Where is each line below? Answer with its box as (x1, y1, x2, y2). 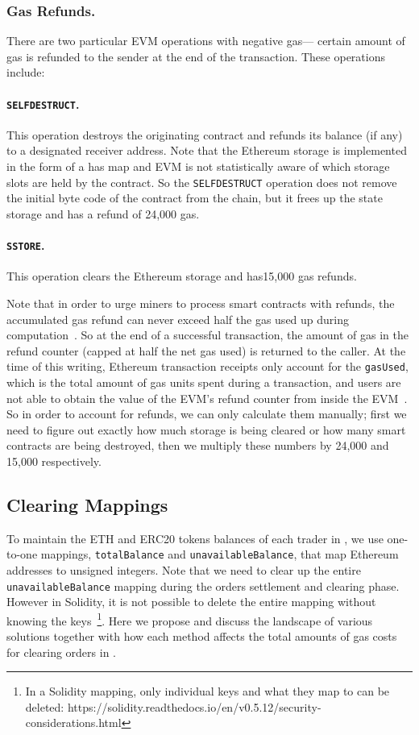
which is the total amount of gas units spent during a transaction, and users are (6, 373, 401, 390)
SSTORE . (6, 237, 45, 254)
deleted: (25, 698, 64, 715)
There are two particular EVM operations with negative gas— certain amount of (6, 32, 405, 49)
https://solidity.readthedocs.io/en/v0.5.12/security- (67, 698, 322, 715)
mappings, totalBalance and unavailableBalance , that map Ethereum (40, 546, 399, 563)
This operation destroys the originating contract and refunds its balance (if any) (6, 126, 403, 143)
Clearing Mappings (6, 492, 168, 517)
